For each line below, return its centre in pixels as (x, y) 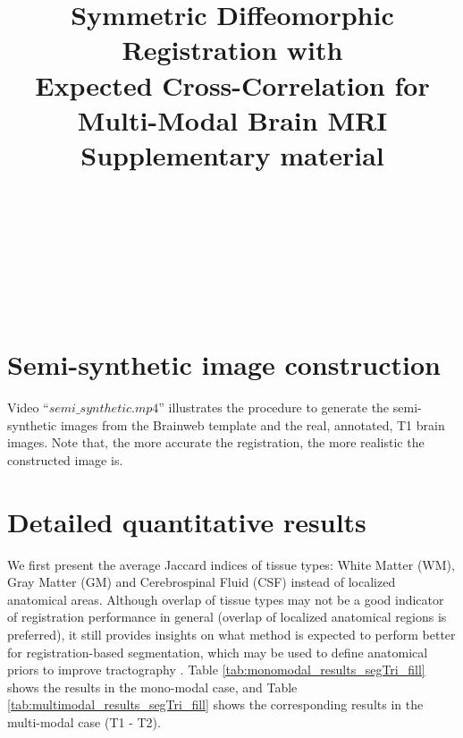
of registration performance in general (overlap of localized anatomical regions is (227, 617)
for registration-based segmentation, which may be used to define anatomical (218, 652)
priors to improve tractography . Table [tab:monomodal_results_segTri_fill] (216, 670)
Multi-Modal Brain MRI (232, 119)
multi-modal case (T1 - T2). (84, 722)
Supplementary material (232, 154)
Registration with (232, 50)
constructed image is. (65, 459)
